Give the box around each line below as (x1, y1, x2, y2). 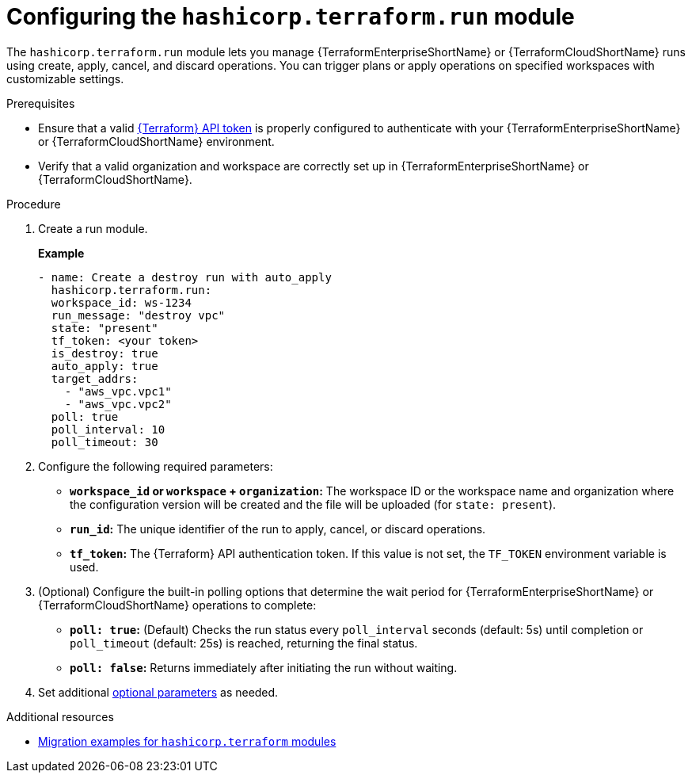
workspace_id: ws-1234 (51, 296, 192, 309)
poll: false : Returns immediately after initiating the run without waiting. (70, 660, 458, 674)
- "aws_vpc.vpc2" (64, 397, 172, 411)
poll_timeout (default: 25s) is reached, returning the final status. (70, 636, 418, 650)
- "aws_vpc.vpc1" (64, 384, 172, 398)
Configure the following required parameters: (38, 459, 273, 473)
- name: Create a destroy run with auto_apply (38, 270, 332, 284)
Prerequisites (6, 96, 75, 110)
